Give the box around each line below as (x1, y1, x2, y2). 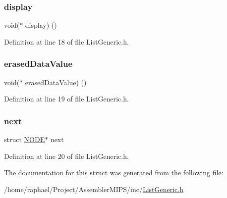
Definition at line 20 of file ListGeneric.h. (4, 150, 129, 161)
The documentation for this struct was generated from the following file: (4, 167, 224, 178)
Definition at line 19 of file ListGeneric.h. (4, 94, 129, 104)
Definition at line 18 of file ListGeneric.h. (4, 36, 129, 47)
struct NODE (4, 134, 45, 145)
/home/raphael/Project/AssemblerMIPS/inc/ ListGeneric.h (4, 184, 183, 194)
